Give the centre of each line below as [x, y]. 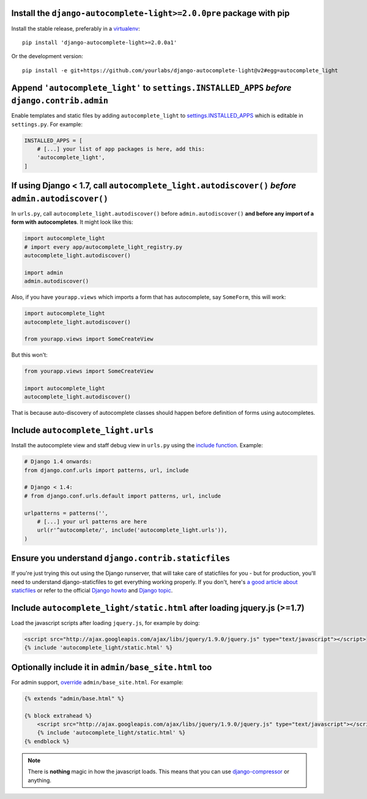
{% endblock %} [47, 741]
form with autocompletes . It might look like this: [72, 222]
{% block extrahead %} [58, 716]
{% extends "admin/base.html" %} [74, 698]
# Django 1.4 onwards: [58, 462]
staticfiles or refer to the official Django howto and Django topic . [92, 591]
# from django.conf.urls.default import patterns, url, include [123, 496]
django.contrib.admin [60, 101]
